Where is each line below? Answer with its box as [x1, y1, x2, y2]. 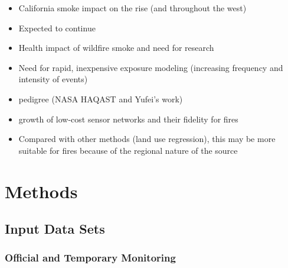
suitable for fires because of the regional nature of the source [18, 144, 238, 156]
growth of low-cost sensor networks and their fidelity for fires [18, 112, 238, 125]
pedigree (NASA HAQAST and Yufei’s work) [18, 92, 183, 105]
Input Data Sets [5, 219, 105, 238]
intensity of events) [18, 73, 88, 85]
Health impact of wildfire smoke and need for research [18, 41, 214, 54]
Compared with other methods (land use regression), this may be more [18, 133, 276, 145]
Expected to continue [18, 21, 96, 34]
